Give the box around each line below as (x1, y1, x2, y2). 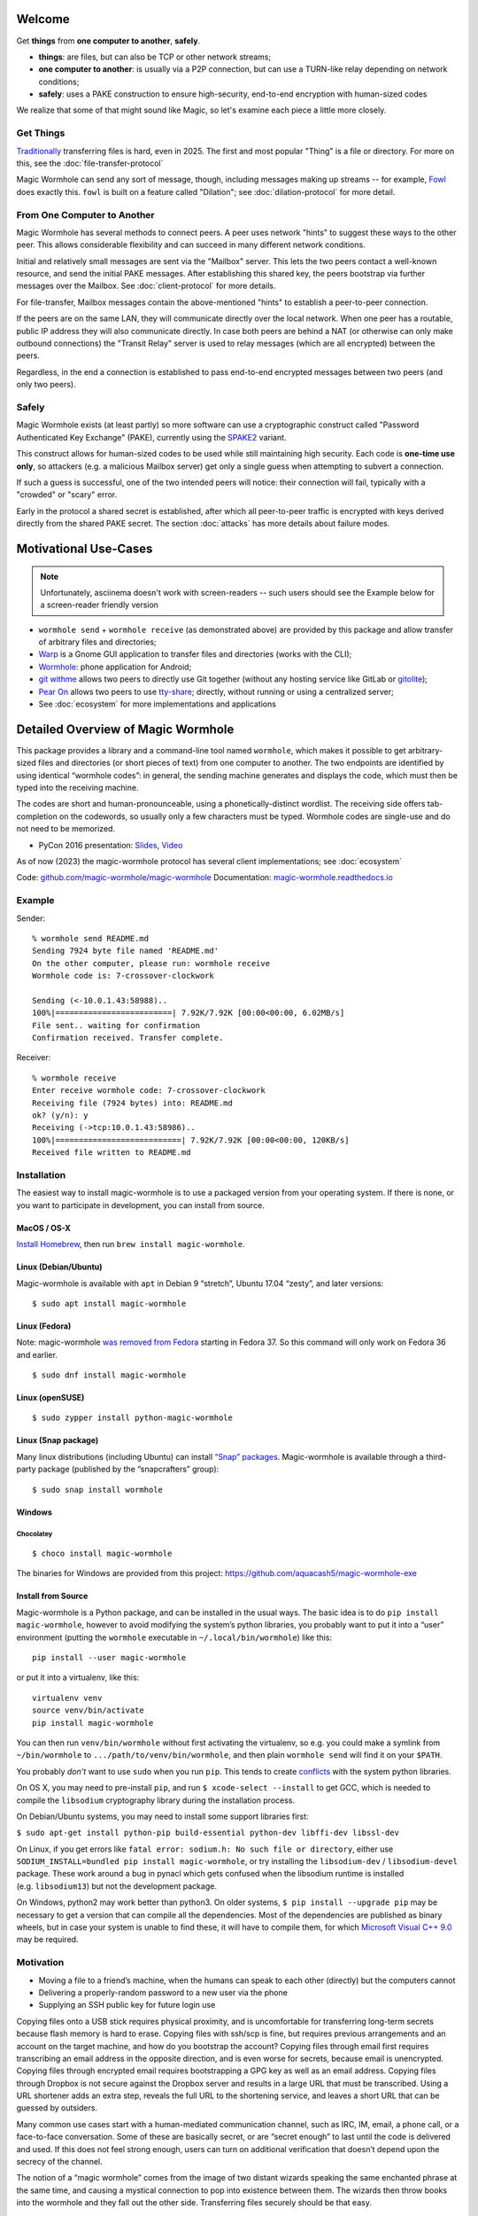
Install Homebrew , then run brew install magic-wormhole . (16, 1239, 245, 1250)
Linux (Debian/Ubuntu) (16, 1261, 103, 1272)
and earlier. (16, 1349, 58, 1360)
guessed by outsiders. (16, 2103, 97, 2113)
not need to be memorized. (16, 823, 115, 834)
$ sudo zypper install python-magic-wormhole (32, 1413, 234, 1423)
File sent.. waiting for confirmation (32, 1020, 201, 1030)
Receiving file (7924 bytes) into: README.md (32, 1097, 234, 1108)
